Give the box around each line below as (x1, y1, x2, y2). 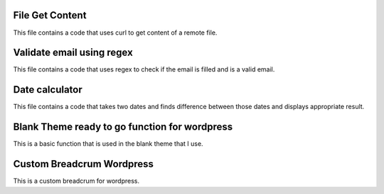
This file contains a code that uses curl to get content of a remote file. (13, 28, 218, 37)
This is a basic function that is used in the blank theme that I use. (13, 139, 203, 148)
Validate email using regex (13, 47, 133, 59)
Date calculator (13, 84, 82, 96)
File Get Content (13, 9, 87, 21)
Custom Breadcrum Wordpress (13, 158, 154, 170)
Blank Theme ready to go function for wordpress (13, 121, 233, 133)
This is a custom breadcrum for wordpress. (13, 177, 140, 186)
